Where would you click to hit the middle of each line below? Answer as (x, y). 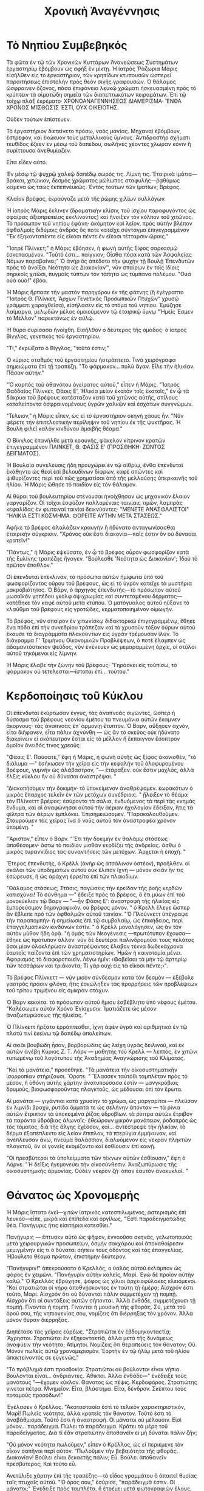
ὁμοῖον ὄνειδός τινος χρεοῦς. (44, 745)
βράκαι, (16, 180)
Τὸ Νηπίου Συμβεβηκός (67, 45)
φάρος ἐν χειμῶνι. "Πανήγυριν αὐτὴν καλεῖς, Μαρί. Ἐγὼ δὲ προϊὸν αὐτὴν (100, 1275)
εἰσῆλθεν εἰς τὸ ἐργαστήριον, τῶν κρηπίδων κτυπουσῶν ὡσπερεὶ (89, 75)
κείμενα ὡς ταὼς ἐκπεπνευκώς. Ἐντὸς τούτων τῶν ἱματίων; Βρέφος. (93, 187)
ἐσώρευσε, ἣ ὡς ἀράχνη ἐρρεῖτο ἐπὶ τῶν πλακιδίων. (73, 876)
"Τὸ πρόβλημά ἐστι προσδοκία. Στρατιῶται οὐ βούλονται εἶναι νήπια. (93, 1369)
